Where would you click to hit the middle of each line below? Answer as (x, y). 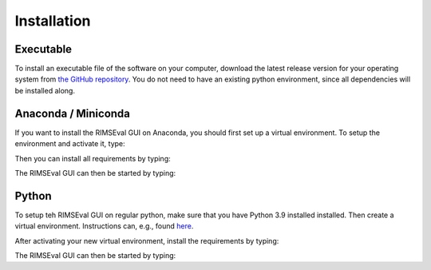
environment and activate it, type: (70, 144)
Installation (53, 21)
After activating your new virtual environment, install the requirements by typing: (147, 240)
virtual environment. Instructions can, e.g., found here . (104, 226)
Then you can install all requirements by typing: (93, 158)
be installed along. (45, 90)
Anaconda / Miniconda (73, 113)
